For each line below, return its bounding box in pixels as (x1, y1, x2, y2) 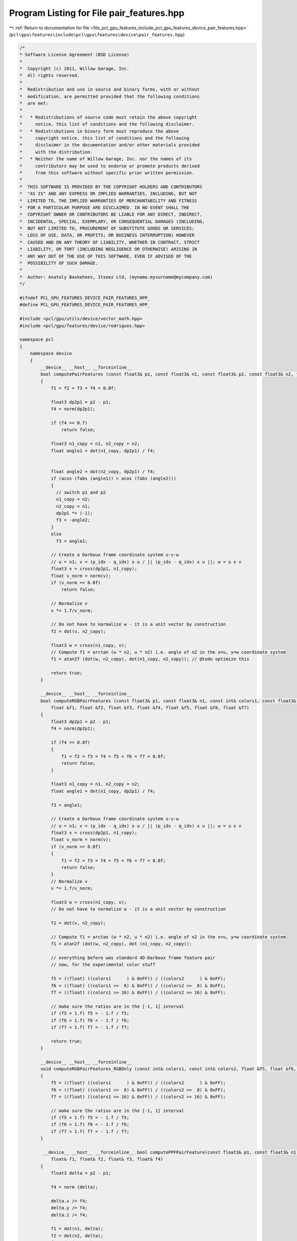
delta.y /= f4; (50, 1205, 88, 1211)
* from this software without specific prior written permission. (19, 170, 195, 176)
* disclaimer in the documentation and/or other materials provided (19, 142, 200, 148)
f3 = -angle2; (56, 517, 91, 523)
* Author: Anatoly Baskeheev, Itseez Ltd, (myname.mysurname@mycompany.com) (19, 274, 213, 280)
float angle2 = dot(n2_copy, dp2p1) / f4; (50, 469, 155, 474)
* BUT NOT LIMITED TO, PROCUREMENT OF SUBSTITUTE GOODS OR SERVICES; (19, 226, 195, 231)
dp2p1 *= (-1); (56, 510, 93, 516)
